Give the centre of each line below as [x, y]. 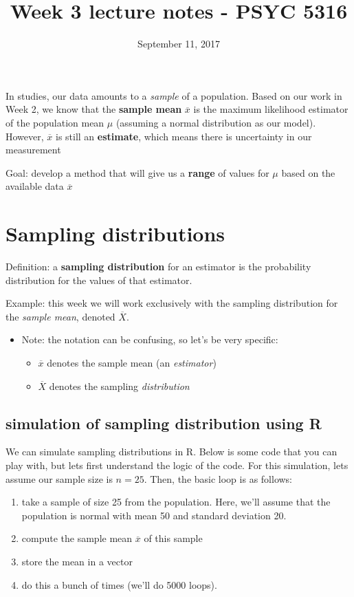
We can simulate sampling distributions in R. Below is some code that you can [172, 452]
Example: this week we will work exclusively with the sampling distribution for [172, 303]
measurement [33, 150]
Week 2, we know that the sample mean [94, 109]
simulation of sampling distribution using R [164, 423]
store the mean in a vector [77, 561]
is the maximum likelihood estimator [271, 109]
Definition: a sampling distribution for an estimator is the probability [158, 266]
